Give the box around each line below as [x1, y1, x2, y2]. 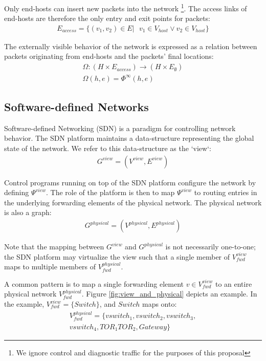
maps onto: [142, 299, 177, 309]
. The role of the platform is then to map [46, 187, 175, 198]
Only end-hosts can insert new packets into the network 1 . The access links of [4, 2, 247, 13]
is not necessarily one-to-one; [165, 241, 256, 252]
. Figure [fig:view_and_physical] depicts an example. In [81, 288, 257, 299]
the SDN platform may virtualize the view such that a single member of [4, 251, 230, 262]
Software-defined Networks [4, 99, 149, 115]
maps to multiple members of [4, 261, 96, 272]
